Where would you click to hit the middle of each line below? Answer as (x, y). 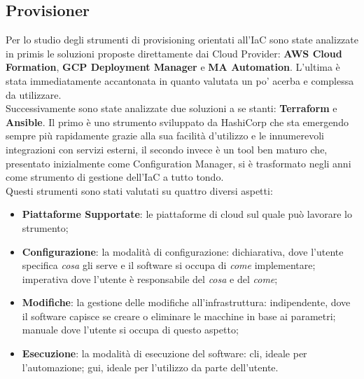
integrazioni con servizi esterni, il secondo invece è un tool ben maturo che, (167, 149)
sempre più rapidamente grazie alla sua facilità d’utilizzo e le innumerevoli (165, 136)
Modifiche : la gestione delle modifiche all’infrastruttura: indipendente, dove (186, 302)
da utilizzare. (34, 94)
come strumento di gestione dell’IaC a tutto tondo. (115, 177)
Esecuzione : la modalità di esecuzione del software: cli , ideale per (164, 353)
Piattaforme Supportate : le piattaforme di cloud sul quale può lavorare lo (187, 214)
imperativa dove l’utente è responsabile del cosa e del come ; (150, 278)
